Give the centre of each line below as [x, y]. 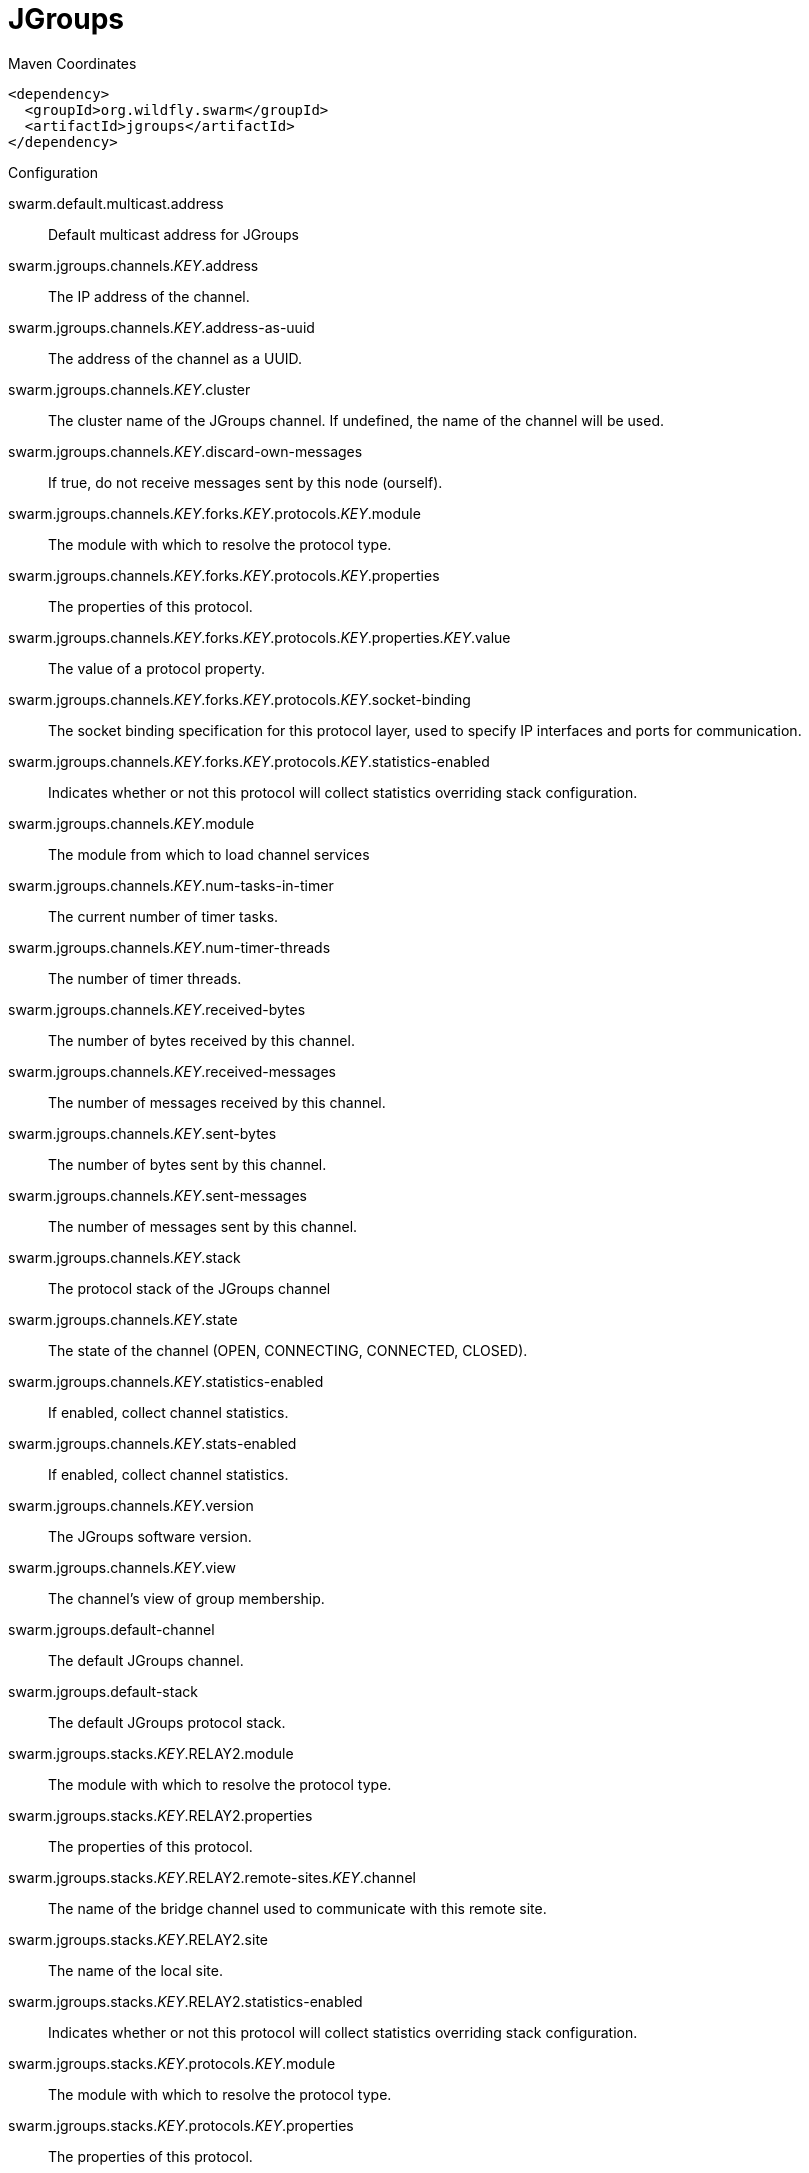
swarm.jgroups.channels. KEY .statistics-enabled [166, 1381]
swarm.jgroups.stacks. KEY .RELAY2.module [151, 1753]
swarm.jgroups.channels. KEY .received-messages [172, 1071]
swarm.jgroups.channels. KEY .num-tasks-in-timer [171, 885]
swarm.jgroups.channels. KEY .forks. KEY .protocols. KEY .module [214, 513]
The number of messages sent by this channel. [203, 1226]
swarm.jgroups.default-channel [111, 1629]
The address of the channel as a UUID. [175, 358]
